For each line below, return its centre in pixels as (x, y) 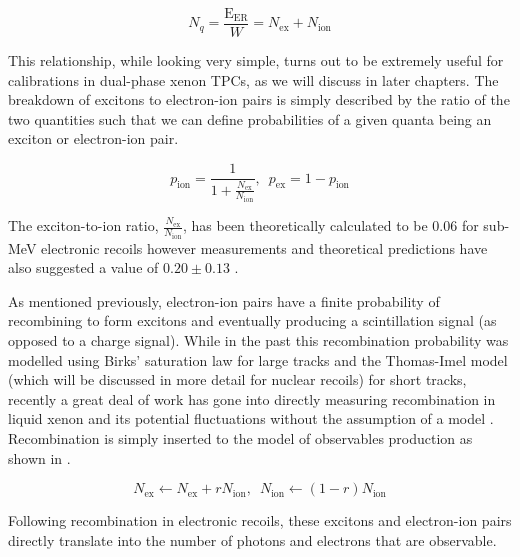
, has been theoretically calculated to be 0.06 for (330, 225)
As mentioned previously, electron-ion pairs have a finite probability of (224, 300)
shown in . (39, 457)
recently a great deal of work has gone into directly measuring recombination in (252, 398)
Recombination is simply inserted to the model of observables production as (240, 437)
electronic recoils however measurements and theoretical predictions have (264, 247)
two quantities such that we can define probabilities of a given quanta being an (250, 118)
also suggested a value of (83, 267)
